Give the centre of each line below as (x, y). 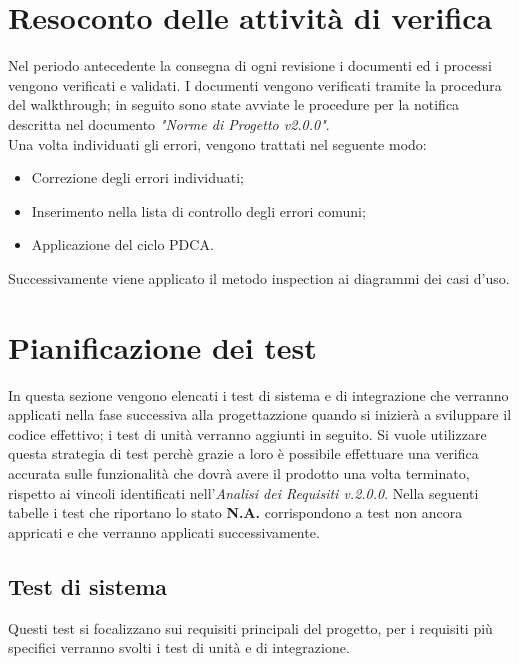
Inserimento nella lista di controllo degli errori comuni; (198, 210)
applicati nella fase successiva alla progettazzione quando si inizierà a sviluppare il (260, 414)
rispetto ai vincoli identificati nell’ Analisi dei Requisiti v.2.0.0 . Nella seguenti (243, 492)
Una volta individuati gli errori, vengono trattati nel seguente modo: (217, 143)
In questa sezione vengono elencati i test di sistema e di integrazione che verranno (258, 394)
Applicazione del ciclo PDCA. (122, 244)
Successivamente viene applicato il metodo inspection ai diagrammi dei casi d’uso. (259, 277)
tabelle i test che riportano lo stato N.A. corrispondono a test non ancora (235, 512)
